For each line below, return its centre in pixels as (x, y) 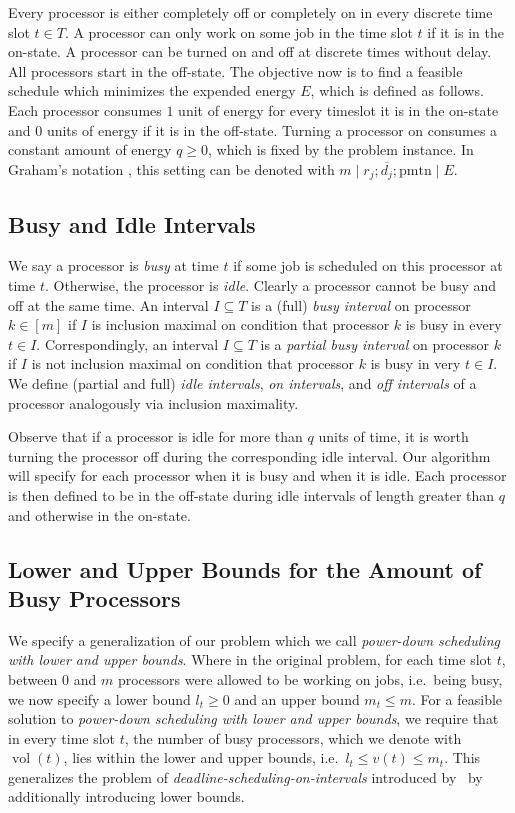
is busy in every (453, 324)
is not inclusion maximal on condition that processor (193, 363)
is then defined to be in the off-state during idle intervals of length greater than (251, 494)
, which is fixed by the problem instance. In (341, 149)
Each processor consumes (85, 109)
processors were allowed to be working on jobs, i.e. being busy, (310, 678)
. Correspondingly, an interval (127, 343)
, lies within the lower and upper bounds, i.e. (201, 757)
